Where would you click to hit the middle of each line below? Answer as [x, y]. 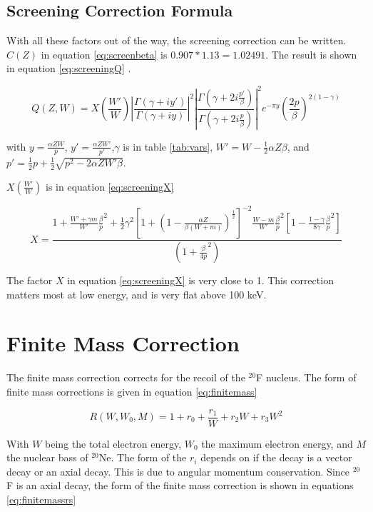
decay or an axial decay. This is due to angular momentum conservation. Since [178, 471]
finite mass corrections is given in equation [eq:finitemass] [132, 391]
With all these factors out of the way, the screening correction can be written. [177, 40]
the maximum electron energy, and [277, 443]
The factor [30, 280]
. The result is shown [311, 54]
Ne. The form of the [143, 457]
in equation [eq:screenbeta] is [104, 54]
